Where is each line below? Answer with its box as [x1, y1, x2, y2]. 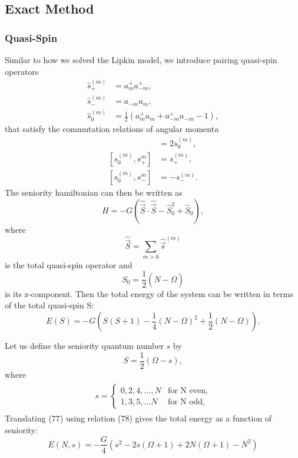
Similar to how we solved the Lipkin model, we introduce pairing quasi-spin [5, 54, 277, 65]
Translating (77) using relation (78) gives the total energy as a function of [5, 412, 272, 424]
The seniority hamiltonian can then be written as [5, 186, 183, 199]
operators [5, 65, 39, 77]
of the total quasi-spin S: [5, 299, 94, 311]
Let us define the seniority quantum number [5, 340, 164, 351]
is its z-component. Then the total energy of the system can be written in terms [5, 287, 293, 299]
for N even [167, 386, 206, 395]
